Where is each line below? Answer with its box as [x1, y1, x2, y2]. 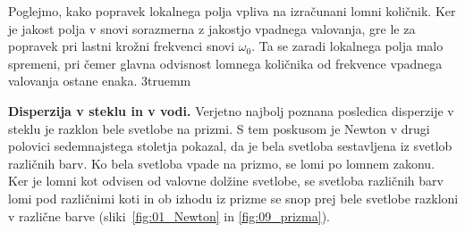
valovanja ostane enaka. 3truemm [8, 71, 191, 90]
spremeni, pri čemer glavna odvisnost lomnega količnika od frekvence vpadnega [8, 54, 443, 72]
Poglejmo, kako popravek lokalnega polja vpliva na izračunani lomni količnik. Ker [8, 2, 456, 20]
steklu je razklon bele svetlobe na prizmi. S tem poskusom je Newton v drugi [8, 119, 430, 137]
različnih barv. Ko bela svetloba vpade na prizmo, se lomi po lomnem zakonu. [8, 153, 435, 172]
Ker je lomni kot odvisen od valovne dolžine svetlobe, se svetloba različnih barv [8, 171, 444, 190]
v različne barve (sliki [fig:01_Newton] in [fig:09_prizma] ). [8, 206, 330, 225]
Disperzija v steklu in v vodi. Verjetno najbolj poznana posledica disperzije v [8, 101, 454, 120]
